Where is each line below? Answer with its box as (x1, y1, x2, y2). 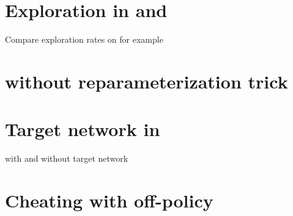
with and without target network (5, 152, 128, 165)
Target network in (5, 117, 160, 142)
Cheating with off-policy (5, 188, 213, 212)
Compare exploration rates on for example (5, 33, 163, 46)
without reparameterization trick (5, 68, 288, 93)
